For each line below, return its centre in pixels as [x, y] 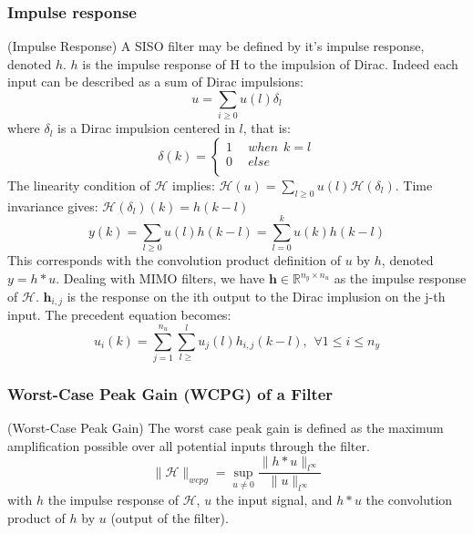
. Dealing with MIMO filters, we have [160, 278]
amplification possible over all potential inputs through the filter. [189, 446]
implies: [194, 185]
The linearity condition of [79, 185]
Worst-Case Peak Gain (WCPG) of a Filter [170, 394]
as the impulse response [400, 278]
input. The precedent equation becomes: [119, 315]
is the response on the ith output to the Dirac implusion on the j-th [256, 296]
